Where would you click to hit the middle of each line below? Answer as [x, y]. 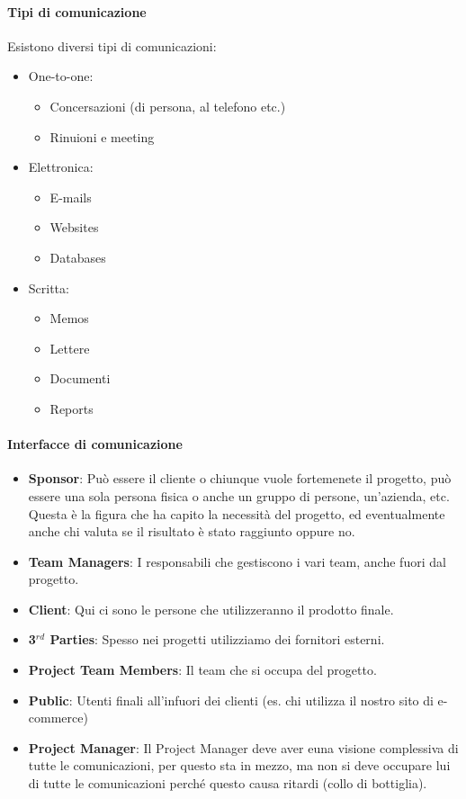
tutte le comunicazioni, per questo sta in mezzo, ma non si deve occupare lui [239, 765]
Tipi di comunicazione [77, 11]
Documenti [80, 378]
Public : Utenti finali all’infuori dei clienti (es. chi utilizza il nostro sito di [231, 700]
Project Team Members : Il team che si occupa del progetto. [202, 670]
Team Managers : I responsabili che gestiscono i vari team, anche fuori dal [237, 561]
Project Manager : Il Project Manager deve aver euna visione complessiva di [243, 747]
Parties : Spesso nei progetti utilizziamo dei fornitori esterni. [217, 639]
